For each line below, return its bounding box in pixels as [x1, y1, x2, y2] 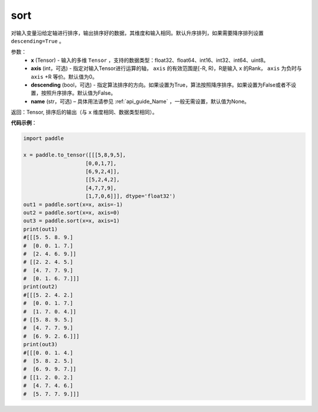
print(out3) [23, 341, 58, 348]
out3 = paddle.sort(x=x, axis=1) [23, 218, 120, 224]
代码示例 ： [11, 119, 37, 127]
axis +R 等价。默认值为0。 [31, 73, 98, 80]
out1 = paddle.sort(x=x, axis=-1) [23, 201, 123, 208]
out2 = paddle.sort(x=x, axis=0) [23, 209, 120, 216]
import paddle [23, 135, 64, 142]
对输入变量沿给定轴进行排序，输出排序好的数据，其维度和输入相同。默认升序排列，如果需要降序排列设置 [11, 29, 264, 36]
